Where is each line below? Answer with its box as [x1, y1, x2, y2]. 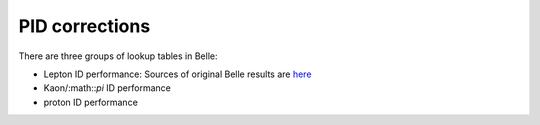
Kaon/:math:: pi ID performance [43, 82, 172, 94]
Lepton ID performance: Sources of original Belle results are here [43, 68, 312, 80]
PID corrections [18, 15, 151, 37]
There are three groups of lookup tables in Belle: [18, 50, 218, 62]
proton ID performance [43, 96, 139, 108]
